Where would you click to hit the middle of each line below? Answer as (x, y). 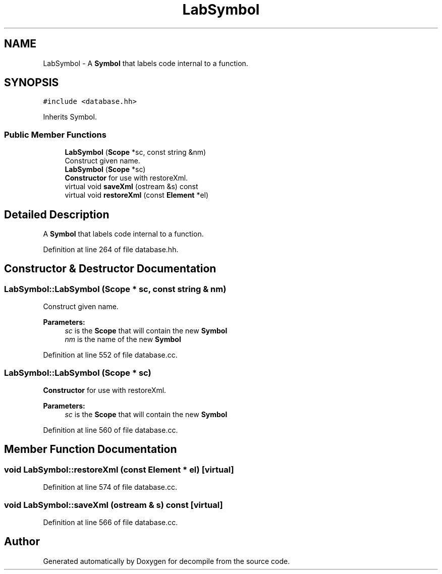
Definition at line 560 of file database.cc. (111, 430)
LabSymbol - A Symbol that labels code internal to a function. (146, 63)
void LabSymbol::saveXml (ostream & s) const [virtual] (114, 505)
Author (22, 542)
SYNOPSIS (32, 83)
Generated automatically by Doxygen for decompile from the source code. (167, 561)
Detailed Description (57, 214)
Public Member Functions (55, 134)
